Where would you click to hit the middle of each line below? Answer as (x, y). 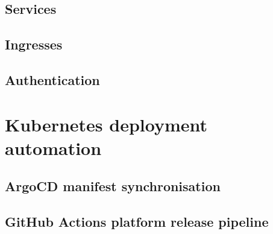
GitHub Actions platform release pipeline (137, 222)
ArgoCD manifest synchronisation (113, 186)
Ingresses (34, 44)
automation (53, 147)
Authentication (52, 79)
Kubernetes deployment (106, 124)
